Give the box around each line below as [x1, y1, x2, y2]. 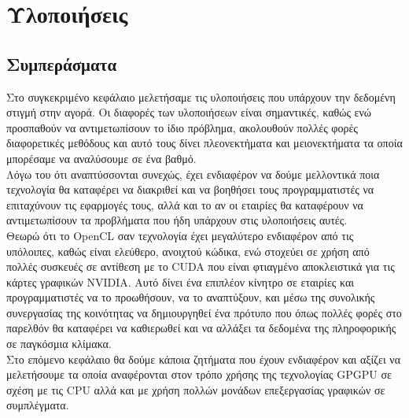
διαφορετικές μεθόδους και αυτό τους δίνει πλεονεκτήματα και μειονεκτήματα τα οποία [6, 135, 403, 151]
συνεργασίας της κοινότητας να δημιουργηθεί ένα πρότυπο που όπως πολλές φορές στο [6, 304, 402, 320]
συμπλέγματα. [6, 397, 69, 413]
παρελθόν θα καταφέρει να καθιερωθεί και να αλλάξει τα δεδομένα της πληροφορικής [6, 320, 396, 336]
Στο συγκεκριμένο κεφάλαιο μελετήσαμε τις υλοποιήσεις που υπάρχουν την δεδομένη [6, 88, 396, 105]
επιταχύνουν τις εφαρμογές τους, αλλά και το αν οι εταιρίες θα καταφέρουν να [6, 196, 363, 213]
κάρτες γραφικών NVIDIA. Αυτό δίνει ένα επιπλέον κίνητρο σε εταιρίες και [6, 273, 354, 290]
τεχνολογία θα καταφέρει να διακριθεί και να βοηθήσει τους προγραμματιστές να [6, 181, 374, 198]
